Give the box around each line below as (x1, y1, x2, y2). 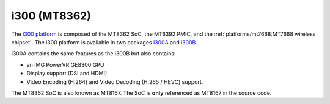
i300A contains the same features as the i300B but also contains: (11, 50, 176, 57)
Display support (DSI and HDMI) (26, 70, 108, 77)
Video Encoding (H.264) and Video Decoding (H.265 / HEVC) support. (26, 78, 204, 85)
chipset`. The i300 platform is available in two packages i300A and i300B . (11, 38, 198, 46)
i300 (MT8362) (11, 9, 92, 23)
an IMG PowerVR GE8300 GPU (26, 61, 105, 68)
